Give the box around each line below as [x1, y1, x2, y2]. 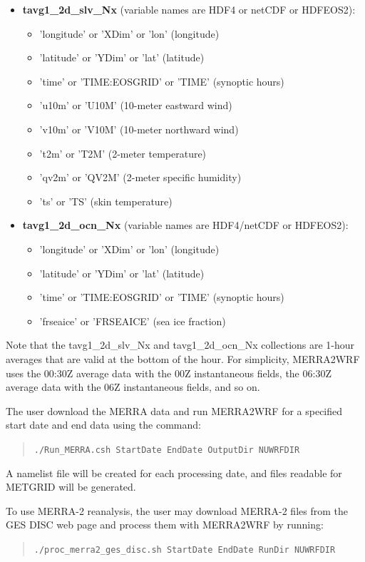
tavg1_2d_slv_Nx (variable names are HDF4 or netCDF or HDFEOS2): [22, 2, 356, 16]
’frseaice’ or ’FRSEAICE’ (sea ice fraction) [39, 313, 226, 328]
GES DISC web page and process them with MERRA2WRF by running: [6, 517, 324, 532]
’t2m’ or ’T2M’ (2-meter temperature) [39, 145, 207, 160]
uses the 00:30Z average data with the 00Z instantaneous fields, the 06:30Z [6, 365, 331, 380]
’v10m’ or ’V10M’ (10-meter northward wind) [39, 121, 239, 136]
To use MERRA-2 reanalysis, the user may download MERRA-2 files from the [6, 503, 348, 518]
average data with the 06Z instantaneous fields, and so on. [6, 379, 260, 394]
